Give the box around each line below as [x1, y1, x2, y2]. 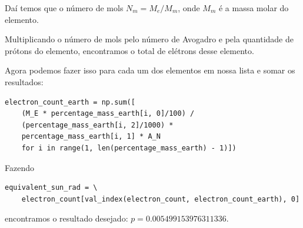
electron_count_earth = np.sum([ [5, 98, 135, 106]
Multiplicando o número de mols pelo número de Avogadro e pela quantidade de [5, 33, 294, 45]
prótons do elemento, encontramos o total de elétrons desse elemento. [5, 44, 254, 56]
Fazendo [5, 161, 34, 173]
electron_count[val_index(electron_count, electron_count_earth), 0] [21, 195, 300, 203]
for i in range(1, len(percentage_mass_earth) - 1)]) [21, 143, 237, 152]
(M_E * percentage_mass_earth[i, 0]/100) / [21, 109, 195, 118]
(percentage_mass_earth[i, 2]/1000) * [21, 120, 174, 129]
